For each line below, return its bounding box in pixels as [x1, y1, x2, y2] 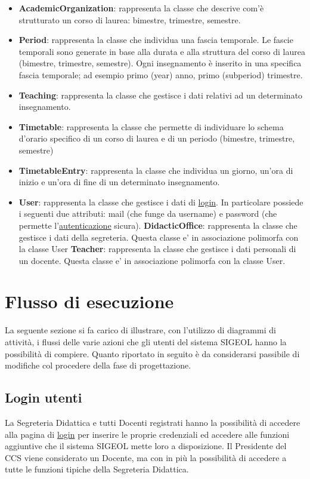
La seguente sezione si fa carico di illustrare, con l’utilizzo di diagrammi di [5, 324, 276, 336]
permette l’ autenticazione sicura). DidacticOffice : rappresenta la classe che [18, 219, 297, 231]
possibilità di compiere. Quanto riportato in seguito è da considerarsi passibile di [5, 347, 300, 360]
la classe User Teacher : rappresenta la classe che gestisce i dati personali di [18, 242, 296, 255]
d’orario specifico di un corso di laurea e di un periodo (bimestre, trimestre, [18, 132, 295, 145]
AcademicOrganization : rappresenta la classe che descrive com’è [18, 2, 264, 14]
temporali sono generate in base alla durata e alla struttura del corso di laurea [18, 45, 305, 57]
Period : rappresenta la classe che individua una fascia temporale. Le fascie [18, 33, 293, 46]
